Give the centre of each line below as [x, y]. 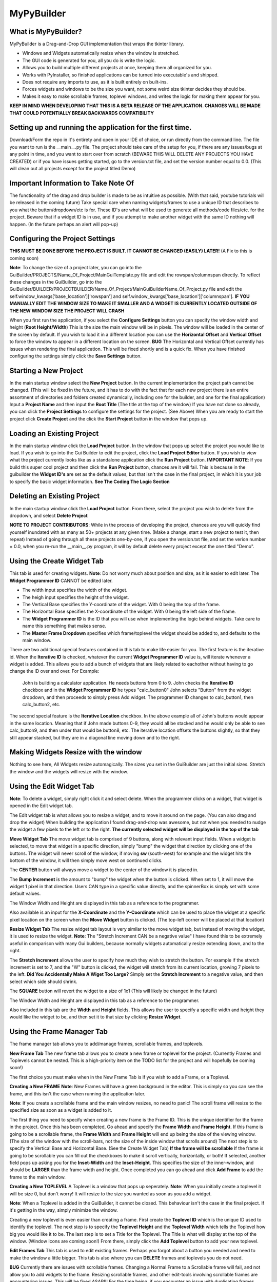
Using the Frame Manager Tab [58, 1031]
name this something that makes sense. [64, 626]
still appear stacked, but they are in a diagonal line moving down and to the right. [95, 737]
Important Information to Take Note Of [72, 183]
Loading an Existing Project [54, 433]
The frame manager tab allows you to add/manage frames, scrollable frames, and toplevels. [106, 1044]
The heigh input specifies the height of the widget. [76, 597]
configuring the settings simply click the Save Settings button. [76, 356]
